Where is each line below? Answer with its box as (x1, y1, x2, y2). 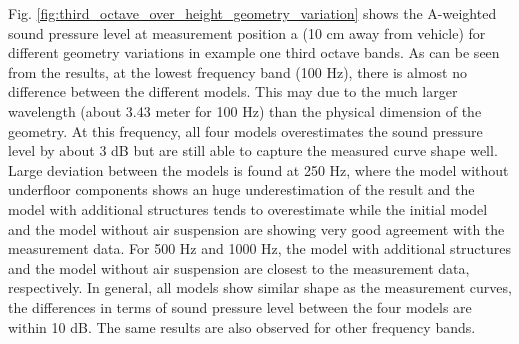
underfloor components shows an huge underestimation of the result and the (8, 179, 475, 200)
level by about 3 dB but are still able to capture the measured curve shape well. (8, 140, 498, 161)
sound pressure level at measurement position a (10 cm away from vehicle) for (8, 22, 486, 43)
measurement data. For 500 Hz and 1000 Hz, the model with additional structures (8, 238, 512, 259)
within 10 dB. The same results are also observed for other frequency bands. (8, 316, 476, 337)
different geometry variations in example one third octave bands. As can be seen (8, 42, 500, 63)
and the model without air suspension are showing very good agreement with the (8, 218, 505, 239)
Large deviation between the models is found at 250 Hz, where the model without (8, 159, 509, 180)
